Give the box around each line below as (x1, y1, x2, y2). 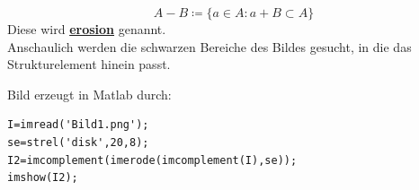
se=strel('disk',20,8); (7, 135, 149, 149)
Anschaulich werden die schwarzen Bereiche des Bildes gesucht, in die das (7, 37, 412, 56)
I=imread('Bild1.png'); (7, 118, 149, 132)
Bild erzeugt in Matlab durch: (7, 84, 172, 103)
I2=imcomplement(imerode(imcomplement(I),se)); (7, 153, 298, 167)
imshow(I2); (7, 171, 78, 185)
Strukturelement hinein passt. (7, 55, 171, 73)
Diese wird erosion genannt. (7, 20, 166, 38)
